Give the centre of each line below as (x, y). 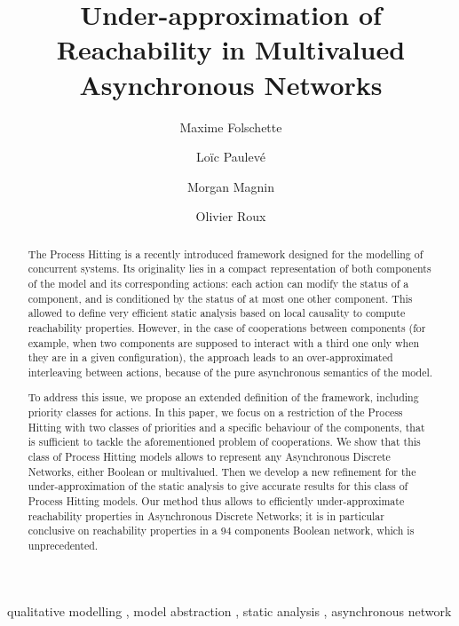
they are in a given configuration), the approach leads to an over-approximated (210, 357)
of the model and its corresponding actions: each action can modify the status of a (218, 283)
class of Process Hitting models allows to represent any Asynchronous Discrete (209, 457)
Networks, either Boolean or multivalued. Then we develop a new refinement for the (222, 471)
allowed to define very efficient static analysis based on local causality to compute (217, 313)
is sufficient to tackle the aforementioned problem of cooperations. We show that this (224, 442)
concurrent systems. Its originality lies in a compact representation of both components (229, 269)
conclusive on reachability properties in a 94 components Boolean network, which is (221, 531)
